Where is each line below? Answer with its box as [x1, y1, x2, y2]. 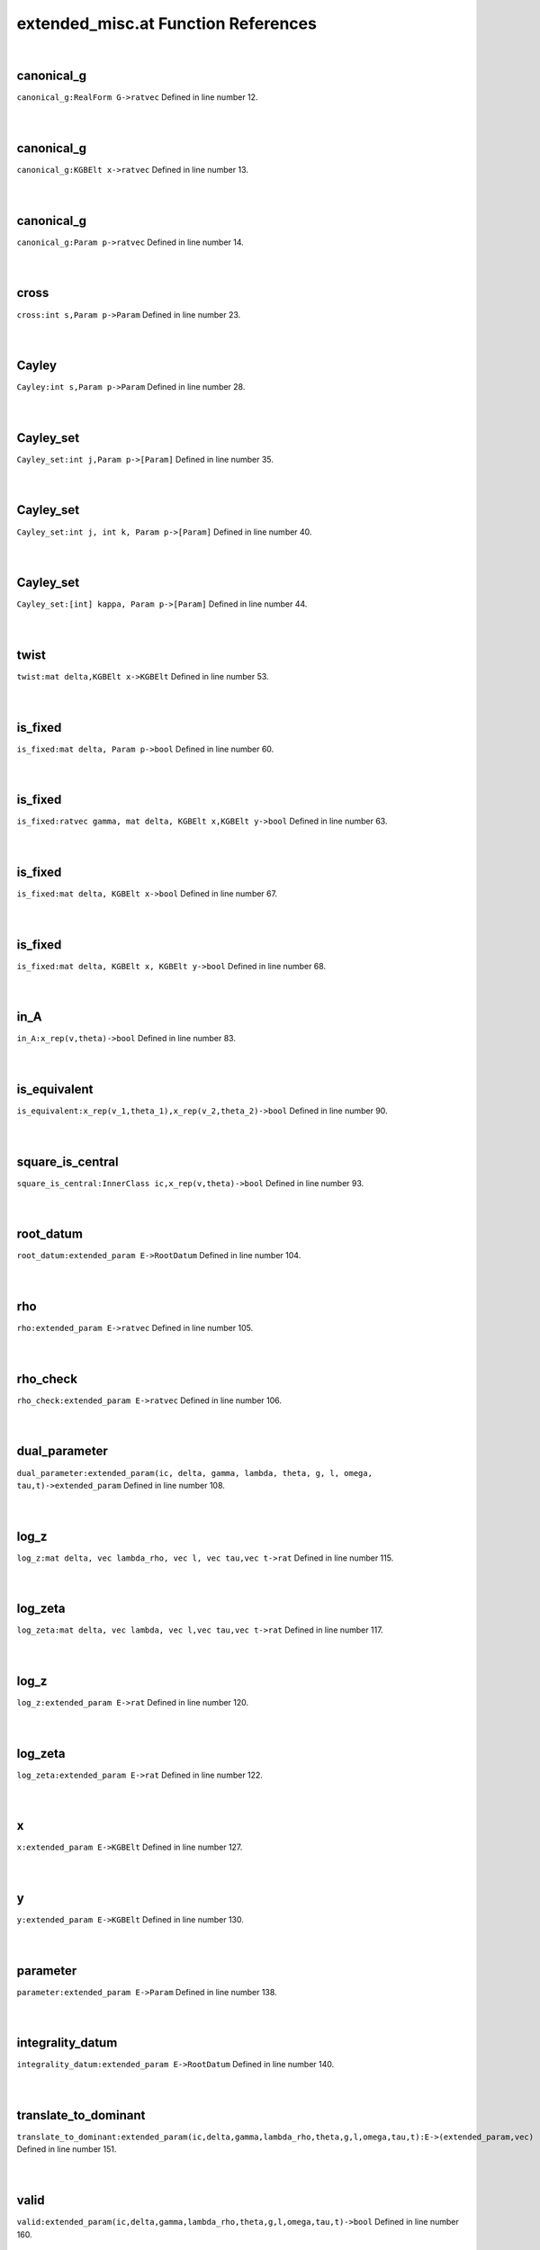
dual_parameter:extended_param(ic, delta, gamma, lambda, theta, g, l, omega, [16, 1468, 373, 1478]
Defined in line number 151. [16, 2144, 117, 2155]
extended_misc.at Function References [16, 13, 317, 33]
